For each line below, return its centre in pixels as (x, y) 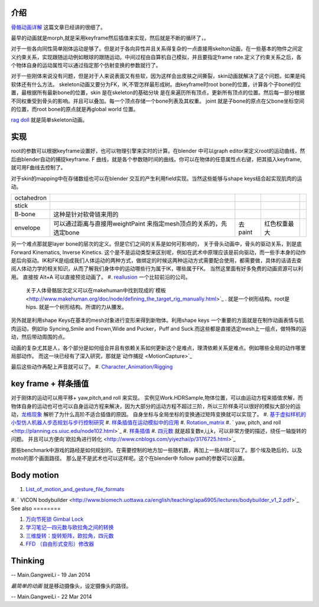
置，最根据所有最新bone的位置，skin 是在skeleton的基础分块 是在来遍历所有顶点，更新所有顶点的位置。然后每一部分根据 (158, 93)
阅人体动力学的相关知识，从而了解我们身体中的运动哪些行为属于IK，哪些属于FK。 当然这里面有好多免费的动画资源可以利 (157, 269)
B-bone (25, 214)
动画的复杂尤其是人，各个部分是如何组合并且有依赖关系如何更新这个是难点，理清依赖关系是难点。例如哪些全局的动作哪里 (158, 348)
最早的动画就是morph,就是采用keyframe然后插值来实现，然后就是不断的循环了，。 (110, 38)
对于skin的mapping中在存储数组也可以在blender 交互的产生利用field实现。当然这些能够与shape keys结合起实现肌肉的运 (157, 178)
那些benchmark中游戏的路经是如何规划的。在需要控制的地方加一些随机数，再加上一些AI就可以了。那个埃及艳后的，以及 (157, 450)
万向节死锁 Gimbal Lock (55, 519)
